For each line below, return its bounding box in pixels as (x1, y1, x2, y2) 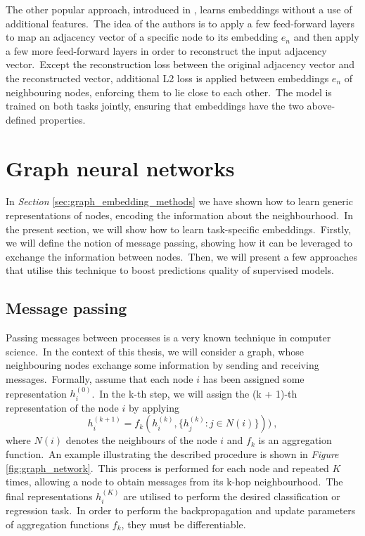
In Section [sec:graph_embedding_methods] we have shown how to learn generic (6, 194, 353, 209)
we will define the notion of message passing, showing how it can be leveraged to (6, 235, 353, 250)
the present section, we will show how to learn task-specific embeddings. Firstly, (6, 221, 352, 236)
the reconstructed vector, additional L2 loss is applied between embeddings (6, 70, 329, 85)
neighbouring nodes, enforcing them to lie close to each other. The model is (6, 84, 332, 99)
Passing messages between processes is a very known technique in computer (6, 330, 331, 345)
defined (6, 112, 37, 126)
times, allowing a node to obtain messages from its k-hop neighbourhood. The (6, 474, 343, 489)
